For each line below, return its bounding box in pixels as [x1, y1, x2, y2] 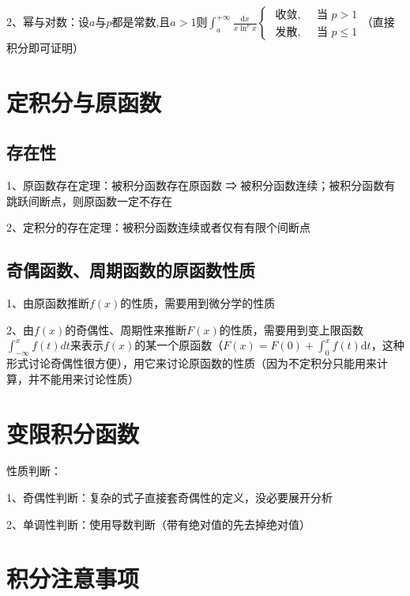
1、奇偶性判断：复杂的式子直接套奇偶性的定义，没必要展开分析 [6, 489, 333, 506]
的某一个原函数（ [134, 337, 224, 353]
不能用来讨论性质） [39, 370, 139, 387]
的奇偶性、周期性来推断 [65, 321, 187, 338]
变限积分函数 [6, 417, 140, 449]
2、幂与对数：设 [6, 13, 89, 29]
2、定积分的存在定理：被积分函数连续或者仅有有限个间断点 [6, 219, 310, 236]
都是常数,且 [111, 13, 171, 29]
